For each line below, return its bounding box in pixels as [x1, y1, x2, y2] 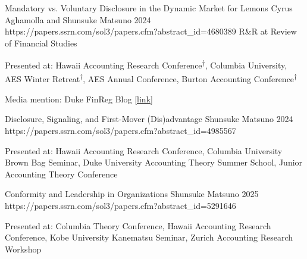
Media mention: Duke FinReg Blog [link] [5, 92, 153, 105]
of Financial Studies [5, 36, 77, 49]
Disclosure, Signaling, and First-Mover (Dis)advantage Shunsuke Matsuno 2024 [5, 113, 293, 125]
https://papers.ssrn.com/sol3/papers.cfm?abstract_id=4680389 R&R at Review [5, 25, 297, 38]
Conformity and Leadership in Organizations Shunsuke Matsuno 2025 [5, 188, 259, 200]
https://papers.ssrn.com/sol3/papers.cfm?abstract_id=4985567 [5, 124, 236, 137]
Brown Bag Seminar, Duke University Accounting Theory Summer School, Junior [5, 156, 303, 168]
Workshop [5, 242, 42, 255]
